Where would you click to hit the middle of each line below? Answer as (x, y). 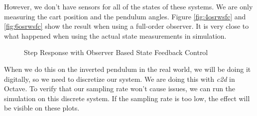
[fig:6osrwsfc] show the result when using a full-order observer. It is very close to (127, 26)
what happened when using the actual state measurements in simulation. (115, 35)
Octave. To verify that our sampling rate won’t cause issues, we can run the (120, 88)
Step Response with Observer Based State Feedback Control (116, 52)
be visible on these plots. (42, 108)
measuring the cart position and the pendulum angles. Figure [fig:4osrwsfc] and (125, 16)
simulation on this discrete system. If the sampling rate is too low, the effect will (127, 98)
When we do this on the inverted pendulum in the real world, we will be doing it (128, 69)
